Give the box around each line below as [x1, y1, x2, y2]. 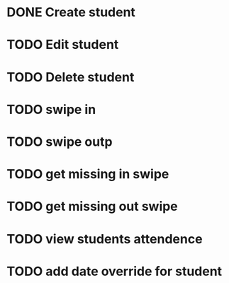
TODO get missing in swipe [6, 166, 169, 183]
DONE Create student [6, 4, 136, 21]
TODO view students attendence [6, 231, 203, 247]
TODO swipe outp [6, 134, 113, 149]
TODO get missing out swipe [6, 199, 178, 214]
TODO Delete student [6, 69, 135, 85]
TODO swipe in [6, 101, 96, 117]
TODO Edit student [6, 37, 119, 53]
